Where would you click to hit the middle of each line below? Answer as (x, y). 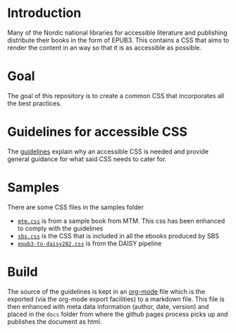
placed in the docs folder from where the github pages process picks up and (118, 314)
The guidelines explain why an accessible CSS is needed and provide (108, 151)
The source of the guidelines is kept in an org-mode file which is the (106, 291)
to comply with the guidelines (60, 228)
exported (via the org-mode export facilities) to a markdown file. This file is (116, 299)
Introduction (44, 13)
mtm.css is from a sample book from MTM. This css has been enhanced (121, 221)
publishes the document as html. (55, 321)
